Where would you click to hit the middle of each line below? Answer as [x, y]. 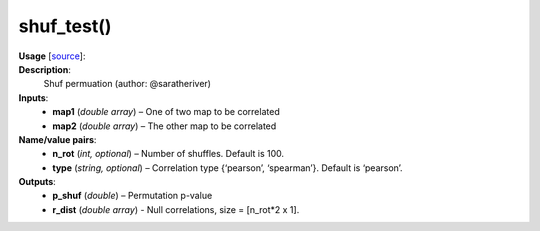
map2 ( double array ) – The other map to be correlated [164, 126]
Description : [45, 69]
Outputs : [37, 182]
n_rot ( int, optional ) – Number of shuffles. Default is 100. [168, 154]
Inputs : [33, 97]
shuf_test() [65, 26]
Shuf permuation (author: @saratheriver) [127, 84]
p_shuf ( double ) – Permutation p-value [132, 196]
